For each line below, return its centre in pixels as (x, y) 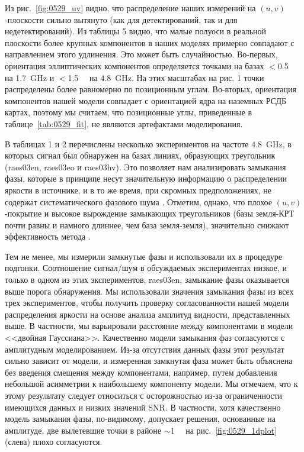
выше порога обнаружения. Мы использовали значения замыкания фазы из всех (149, 291)
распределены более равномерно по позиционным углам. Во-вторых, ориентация (151, 89)
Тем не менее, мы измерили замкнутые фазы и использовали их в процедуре (143, 256)
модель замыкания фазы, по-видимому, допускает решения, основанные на (140, 419)
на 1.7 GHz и (30, 77)
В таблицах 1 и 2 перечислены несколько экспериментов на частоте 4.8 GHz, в (148, 143)
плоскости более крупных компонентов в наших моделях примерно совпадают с (150, 42)
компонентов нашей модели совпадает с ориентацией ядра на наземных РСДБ (146, 100)
